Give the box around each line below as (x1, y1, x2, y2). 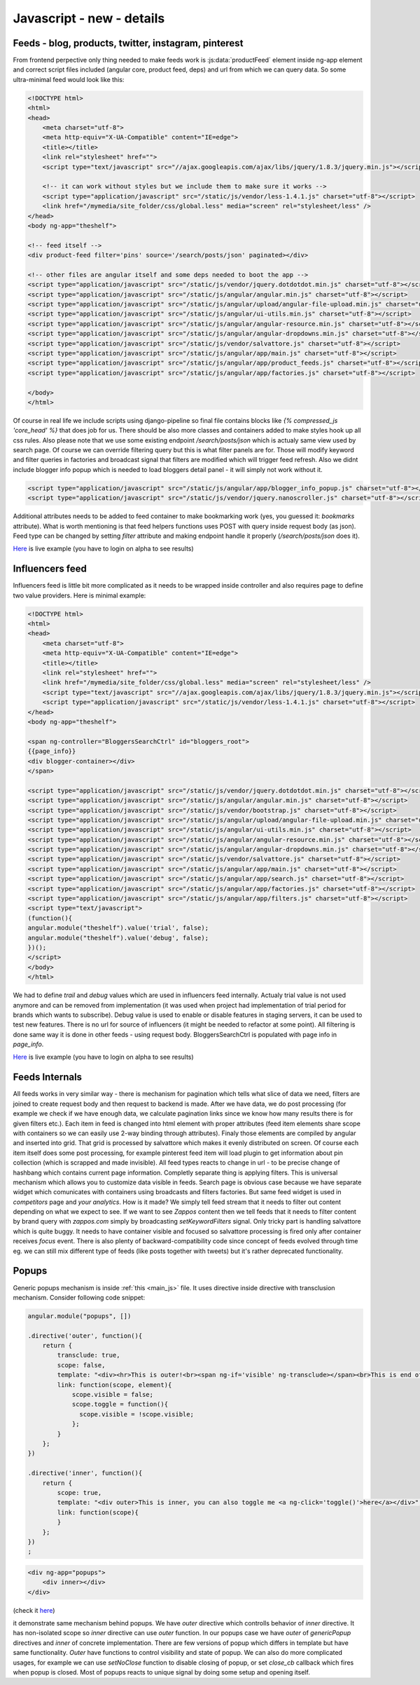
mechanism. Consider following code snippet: (13, 1293, 146, 1301)
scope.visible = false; (71, 1390, 154, 1399)
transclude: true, (57, 1351, 120, 1360)
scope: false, (57, 1361, 106, 1369)
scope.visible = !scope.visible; (79, 1410, 194, 1418)
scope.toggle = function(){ (71, 1400, 168, 1409)
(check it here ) (13, 1606, 55, 1614)
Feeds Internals (13, 1071, 83, 1083)
